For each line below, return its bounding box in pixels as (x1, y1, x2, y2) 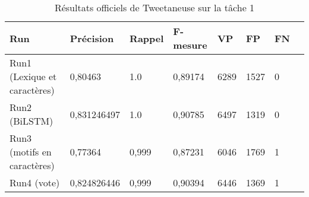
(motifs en (10, 145, 52, 158)
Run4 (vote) (10, 176, 60, 189)
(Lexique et (10, 69, 57, 83)
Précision (70, 31, 114, 45)
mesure (173, 38, 207, 52)
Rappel (130, 31, 164, 45)
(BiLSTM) (10, 114, 53, 128)
